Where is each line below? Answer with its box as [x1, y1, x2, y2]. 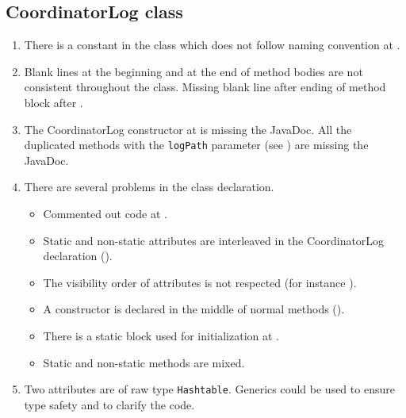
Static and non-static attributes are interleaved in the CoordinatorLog [43, 232, 385, 248]
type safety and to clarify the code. [24, 396, 195, 412]
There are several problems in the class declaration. [24, 178, 274, 195]
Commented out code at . [43, 205, 167, 222]
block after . [24, 94, 83, 110]
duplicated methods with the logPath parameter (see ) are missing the [24, 136, 369, 153]
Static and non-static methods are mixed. [43, 354, 245, 370]
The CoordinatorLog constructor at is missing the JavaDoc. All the [24, 121, 352, 137]
